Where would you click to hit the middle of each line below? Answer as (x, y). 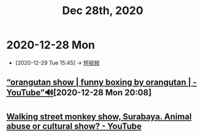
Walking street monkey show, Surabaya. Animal (99, 117)
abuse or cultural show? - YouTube (74, 126)
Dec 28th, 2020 (103, 11)
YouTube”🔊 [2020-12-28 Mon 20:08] (79, 93)
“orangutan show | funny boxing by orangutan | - (102, 82)
